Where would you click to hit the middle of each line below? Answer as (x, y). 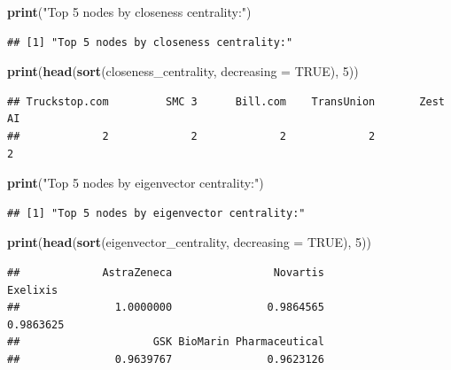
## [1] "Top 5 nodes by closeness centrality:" (150, 42)
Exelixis (33, 290)
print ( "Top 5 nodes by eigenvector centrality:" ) (136, 183)
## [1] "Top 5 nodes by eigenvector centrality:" (156, 213)
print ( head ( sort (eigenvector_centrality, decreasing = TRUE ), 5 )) (189, 242)
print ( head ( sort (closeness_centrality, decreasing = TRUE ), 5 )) (183, 71)
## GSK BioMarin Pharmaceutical (166, 342)
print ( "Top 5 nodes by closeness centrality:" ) (129, 12)
